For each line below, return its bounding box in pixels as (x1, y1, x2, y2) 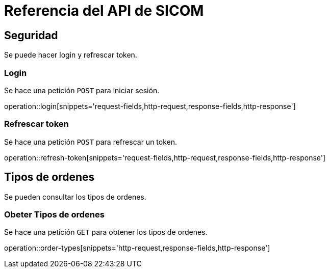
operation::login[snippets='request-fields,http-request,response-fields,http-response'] (4, 101, 296, 111)
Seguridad (4, 29, 58, 42)
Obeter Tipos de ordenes (4, 209, 105, 220)
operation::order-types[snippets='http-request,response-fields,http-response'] (4, 243, 270, 253)
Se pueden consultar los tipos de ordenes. (4, 192, 146, 201)
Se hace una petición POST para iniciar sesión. (4, 86, 160, 95)
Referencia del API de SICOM (4, 2, 204, 19)
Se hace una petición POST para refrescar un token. (4, 137, 178, 146)
